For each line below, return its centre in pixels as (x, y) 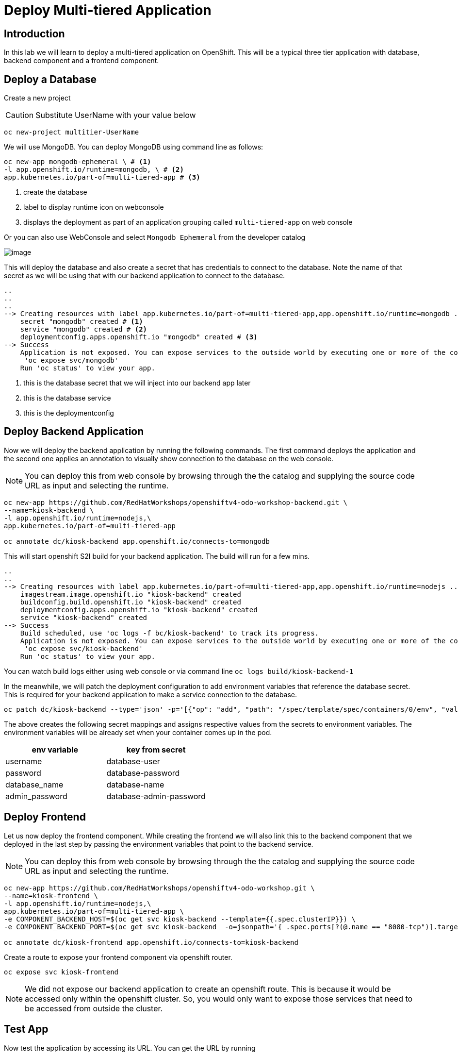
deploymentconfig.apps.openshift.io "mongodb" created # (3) (139, 337)
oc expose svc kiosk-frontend (61, 972)
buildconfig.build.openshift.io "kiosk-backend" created (131, 602)
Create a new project (37, 98)
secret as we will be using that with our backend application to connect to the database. (145, 276)
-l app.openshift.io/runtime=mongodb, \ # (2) (94, 170)
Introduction (34, 34)
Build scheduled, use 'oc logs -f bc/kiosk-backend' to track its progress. (170, 633)
